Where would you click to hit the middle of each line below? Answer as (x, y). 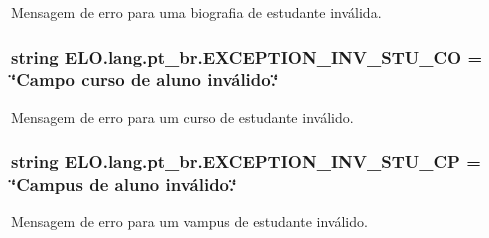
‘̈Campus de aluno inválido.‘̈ (124, 184)
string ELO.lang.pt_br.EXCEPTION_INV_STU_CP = (246, 161)
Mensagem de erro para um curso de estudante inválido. (182, 116)
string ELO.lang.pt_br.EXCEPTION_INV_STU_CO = (247, 56)
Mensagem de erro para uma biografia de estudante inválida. (196, 12)
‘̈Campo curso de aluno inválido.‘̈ (145, 79)
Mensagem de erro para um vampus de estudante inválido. (189, 221)
